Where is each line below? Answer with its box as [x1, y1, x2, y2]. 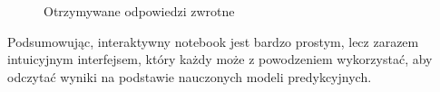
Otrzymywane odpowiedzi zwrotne [44, 2, 235, 20]
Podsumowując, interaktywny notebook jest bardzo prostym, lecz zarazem [7, 32, 419, 51]
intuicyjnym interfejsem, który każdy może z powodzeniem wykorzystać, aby [7, 50, 433, 69]
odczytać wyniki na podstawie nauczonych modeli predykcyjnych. [7, 67, 372, 86]
